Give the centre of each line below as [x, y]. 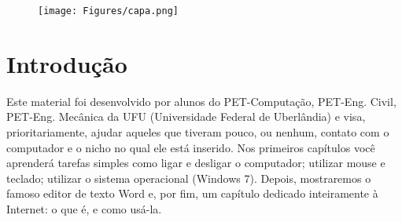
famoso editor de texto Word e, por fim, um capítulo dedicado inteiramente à [192, 193]
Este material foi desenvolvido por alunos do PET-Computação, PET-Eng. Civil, [201, 101]
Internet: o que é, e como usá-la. [84, 208]
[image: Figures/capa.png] [108, 11]
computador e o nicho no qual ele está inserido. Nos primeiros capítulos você [191, 147]
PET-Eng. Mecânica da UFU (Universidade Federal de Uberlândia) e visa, [186, 116]
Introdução [67, 63]
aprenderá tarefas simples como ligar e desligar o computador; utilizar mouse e [196, 163]
